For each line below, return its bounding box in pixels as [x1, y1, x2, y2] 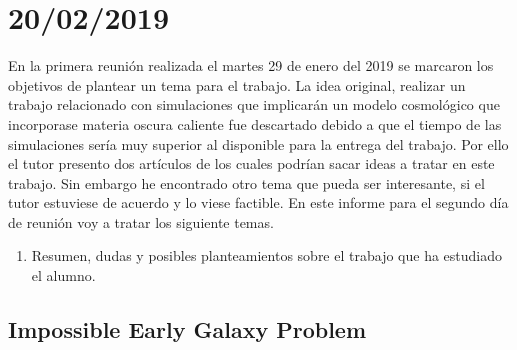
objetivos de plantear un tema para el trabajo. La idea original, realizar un [8, 74, 466, 95]
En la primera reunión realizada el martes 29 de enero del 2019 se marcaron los [8, 55, 494, 76]
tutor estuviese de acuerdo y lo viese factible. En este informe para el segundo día [8, 192, 509, 213]
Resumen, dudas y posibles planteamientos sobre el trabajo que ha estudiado [31, 245, 502, 266]
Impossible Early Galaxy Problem [8, 314, 367, 345]
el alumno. [31, 265, 96, 286]
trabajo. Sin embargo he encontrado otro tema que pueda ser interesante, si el [8, 172, 485, 193]
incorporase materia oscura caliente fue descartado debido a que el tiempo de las [8, 113, 502, 134]
